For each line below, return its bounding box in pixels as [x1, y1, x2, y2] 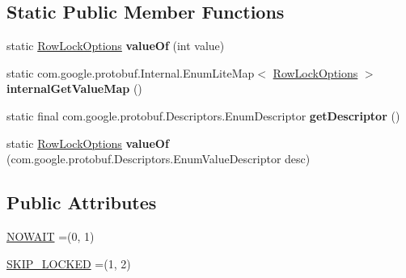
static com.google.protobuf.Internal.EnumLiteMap [6, 64, 255, 81]
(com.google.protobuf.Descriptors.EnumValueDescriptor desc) [6, 150, 311, 167]
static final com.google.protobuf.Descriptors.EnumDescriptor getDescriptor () [6, 107, 400, 124]
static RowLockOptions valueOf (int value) [6, 37, 225, 54]
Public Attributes [6, 190, 157, 215]
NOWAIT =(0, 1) [6, 227, 95, 244]
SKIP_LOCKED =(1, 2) [6, 255, 131, 272]
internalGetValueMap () [6, 80, 142, 97]
